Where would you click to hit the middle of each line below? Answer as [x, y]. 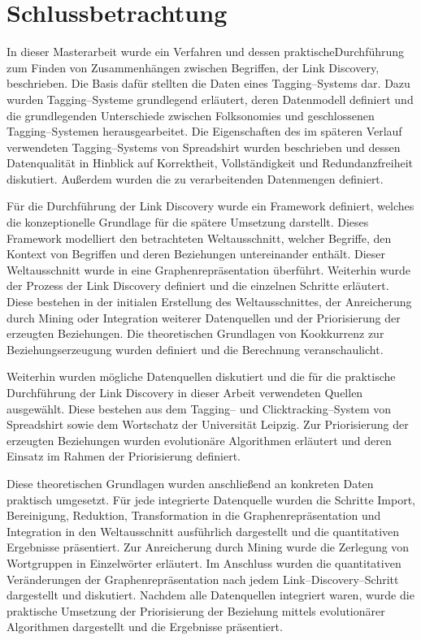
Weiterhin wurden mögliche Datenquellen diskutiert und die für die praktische [201, 376]
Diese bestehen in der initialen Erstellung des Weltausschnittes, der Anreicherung [209, 302]
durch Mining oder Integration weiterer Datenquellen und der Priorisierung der [204, 317]
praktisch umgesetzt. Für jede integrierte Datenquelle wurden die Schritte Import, [211, 499]
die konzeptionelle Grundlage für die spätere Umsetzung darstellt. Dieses [188, 222]
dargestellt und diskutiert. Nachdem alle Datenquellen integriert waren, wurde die [210, 595]
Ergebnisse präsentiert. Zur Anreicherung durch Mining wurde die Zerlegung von [208, 547]
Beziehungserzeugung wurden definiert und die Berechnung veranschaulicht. [195, 349]
